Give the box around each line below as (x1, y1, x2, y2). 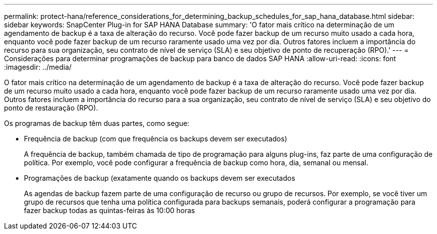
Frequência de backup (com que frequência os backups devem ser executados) (24, 134, 287, 143)
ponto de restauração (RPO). (4, 104, 98, 112)
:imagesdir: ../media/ (4, 63, 72, 71)
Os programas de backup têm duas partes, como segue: (4, 119, 190, 127)
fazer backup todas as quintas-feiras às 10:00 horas (24, 206, 195, 215)
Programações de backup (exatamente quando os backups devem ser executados (24, 174, 295, 182)
